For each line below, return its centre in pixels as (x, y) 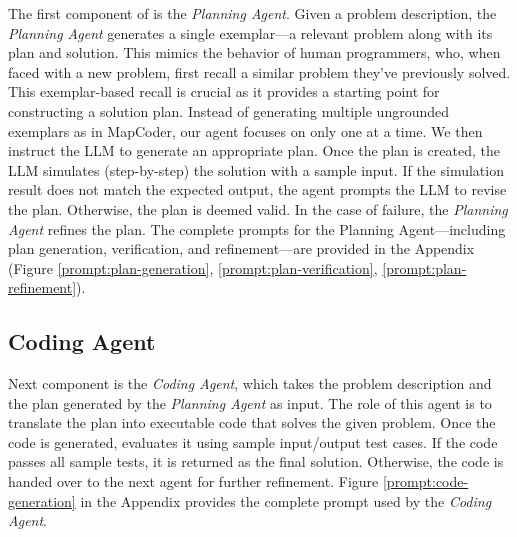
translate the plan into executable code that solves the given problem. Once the (252, 422)
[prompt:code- (425, 481)
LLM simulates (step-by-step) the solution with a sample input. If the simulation (256, 169)
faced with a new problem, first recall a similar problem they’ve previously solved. (259, 71)
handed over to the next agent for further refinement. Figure (193, 481)
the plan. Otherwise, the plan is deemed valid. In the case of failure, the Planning (258, 208)
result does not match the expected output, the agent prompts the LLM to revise (257, 189)
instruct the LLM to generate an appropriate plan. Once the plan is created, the (254, 150)
